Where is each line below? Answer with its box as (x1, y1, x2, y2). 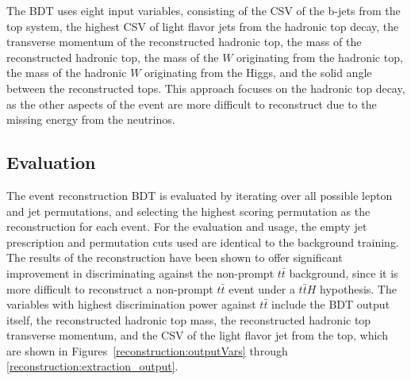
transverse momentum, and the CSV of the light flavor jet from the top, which (6, 327, 388, 344)
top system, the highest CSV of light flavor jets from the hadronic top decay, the (6, 17, 399, 34)
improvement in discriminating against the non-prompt (6, 264, 275, 281)
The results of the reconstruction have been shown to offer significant (6, 249, 343, 266)
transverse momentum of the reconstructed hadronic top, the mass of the (6, 33, 362, 50)
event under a (229, 280, 295, 297)
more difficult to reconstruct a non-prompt (6, 280, 213, 297)
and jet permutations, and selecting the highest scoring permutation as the (6, 202, 371, 219)
